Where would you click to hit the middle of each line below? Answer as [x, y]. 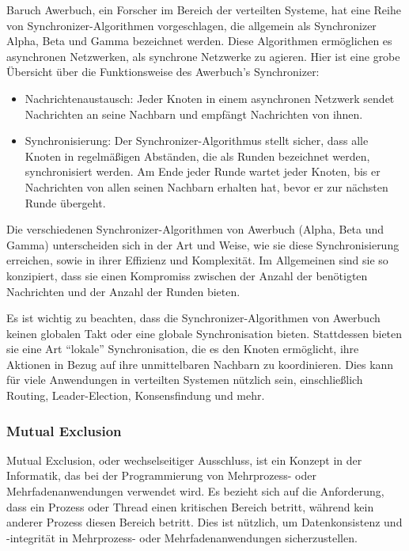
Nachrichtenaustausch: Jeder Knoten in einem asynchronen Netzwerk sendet [210, 98]
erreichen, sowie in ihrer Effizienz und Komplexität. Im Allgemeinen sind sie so [197, 260]
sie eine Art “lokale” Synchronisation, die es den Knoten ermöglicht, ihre [183, 349]
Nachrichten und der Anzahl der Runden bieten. [123, 291]
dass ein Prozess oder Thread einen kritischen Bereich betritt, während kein [190, 506]
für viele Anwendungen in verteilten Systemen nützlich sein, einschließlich [185, 380]
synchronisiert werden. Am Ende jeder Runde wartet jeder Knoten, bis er [203, 171]
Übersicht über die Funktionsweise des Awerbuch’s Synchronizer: [163, 72]
